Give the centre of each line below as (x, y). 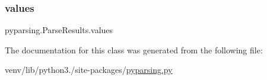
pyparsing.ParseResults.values (59, 30)
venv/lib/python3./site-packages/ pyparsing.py (89, 70)
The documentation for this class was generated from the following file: (134, 49)
